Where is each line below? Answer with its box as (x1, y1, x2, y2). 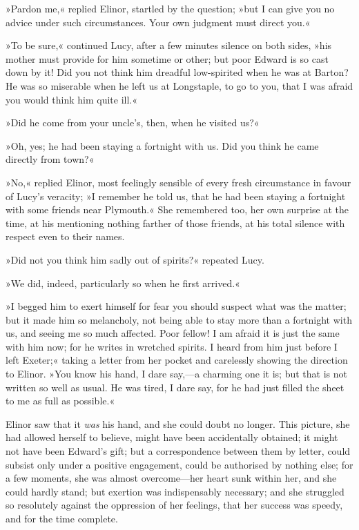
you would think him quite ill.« (6, 92, 137, 106)
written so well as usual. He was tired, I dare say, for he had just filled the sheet (6, 380, 345, 394)
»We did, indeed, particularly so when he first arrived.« (6, 275, 240, 290)
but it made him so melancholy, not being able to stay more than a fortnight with (6, 312, 352, 326)
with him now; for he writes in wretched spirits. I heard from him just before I (6, 339, 338, 353)
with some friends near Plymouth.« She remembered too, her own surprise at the (6, 202, 349, 217)
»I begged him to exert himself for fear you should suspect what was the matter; (6, 299, 347, 313)
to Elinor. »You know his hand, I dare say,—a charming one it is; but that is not (6, 366, 347, 381)
